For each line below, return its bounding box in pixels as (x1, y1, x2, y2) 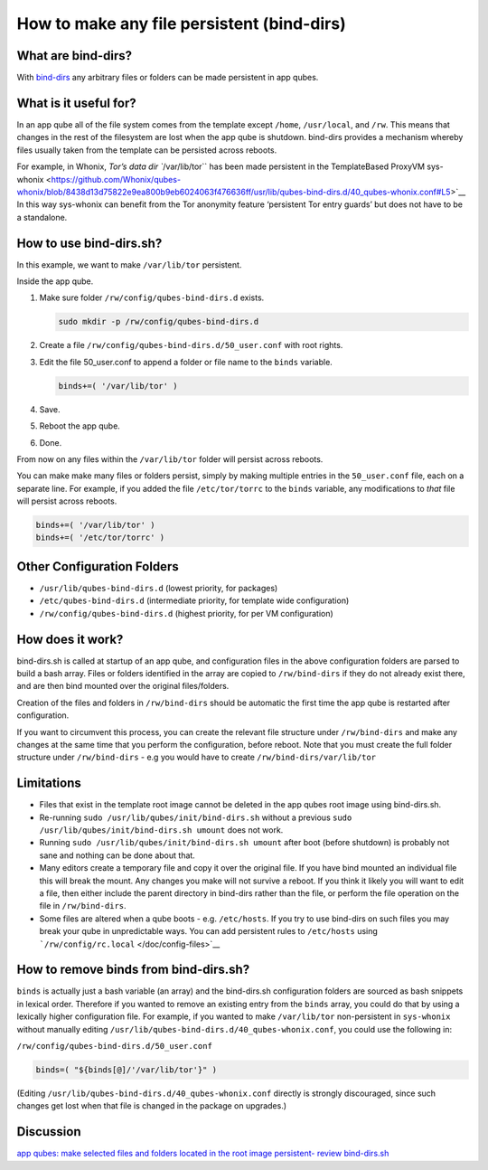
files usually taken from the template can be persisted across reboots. (16, 145, 277, 156)
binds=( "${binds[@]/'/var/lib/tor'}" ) (35, 1065, 217, 1075)
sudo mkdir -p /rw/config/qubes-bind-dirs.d (58, 316, 259, 327)
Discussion (16, 1124, 81, 1139)
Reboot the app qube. (39, 420, 121, 431)
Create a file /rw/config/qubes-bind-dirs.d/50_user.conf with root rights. (39, 340, 343, 351)
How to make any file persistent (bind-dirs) (16, 14, 347, 33)
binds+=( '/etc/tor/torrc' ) (35, 533, 165, 543)
